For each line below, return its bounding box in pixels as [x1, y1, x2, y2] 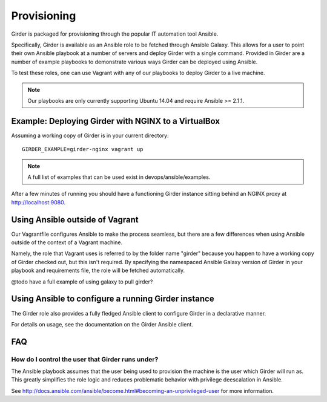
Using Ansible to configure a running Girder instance [11, 294, 214, 304]
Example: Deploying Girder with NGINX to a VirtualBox [11, 115, 220, 126]
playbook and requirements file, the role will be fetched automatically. [11, 267, 185, 274]
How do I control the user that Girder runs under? [11, 355, 159, 363]
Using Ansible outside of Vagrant [11, 215, 139, 225]
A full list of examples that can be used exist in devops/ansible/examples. [27, 173, 211, 181]
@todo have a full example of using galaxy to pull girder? [11, 278, 153, 285]
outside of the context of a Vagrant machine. [11, 239, 123, 246]
